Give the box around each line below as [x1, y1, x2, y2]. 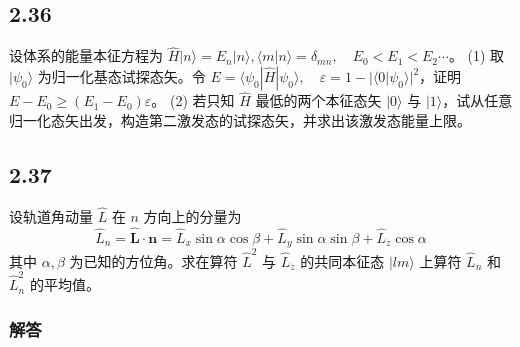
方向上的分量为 [143, 205, 242, 226]
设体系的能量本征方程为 [9, 45, 163, 66]
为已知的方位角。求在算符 [69, 250, 238, 271]
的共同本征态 [300, 250, 385, 271]
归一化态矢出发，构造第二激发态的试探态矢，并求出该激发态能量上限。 [9, 109, 471, 130]
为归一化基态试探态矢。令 [37, 66, 206, 87]
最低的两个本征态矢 [255, 90, 382, 111]
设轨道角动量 [9, 205, 93, 226]
